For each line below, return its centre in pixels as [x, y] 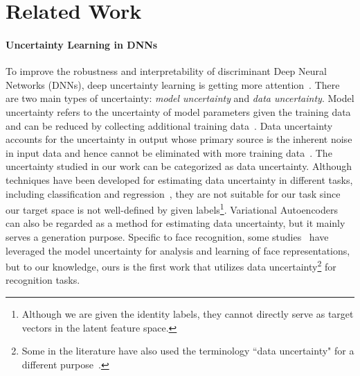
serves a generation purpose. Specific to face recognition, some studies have [167, 236]
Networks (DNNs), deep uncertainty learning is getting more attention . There [173, 84]
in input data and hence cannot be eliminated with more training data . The [169, 152]
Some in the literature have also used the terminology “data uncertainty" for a [188, 351]
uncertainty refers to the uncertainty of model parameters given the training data [178, 111]
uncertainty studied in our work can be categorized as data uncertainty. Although [179, 166]
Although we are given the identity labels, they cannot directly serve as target [188, 313]
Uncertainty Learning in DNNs [82, 44]
